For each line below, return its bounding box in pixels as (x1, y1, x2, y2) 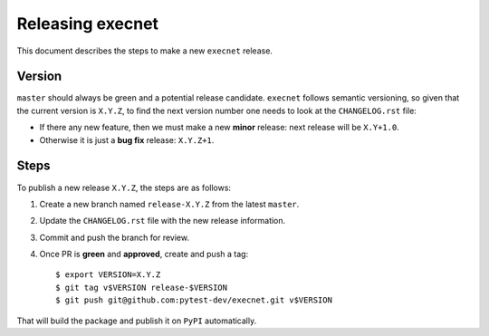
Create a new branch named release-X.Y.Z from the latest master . (39, 198, 300, 209)
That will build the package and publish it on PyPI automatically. (16, 315, 257, 326)
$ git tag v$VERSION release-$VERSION (55, 282, 228, 293)
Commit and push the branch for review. (39, 232, 190, 243)
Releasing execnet (16, 14, 158, 34)
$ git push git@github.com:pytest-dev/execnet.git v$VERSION (55, 295, 332, 305)
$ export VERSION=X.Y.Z (55, 270, 161, 280)
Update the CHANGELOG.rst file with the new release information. (39, 216, 286, 226)
